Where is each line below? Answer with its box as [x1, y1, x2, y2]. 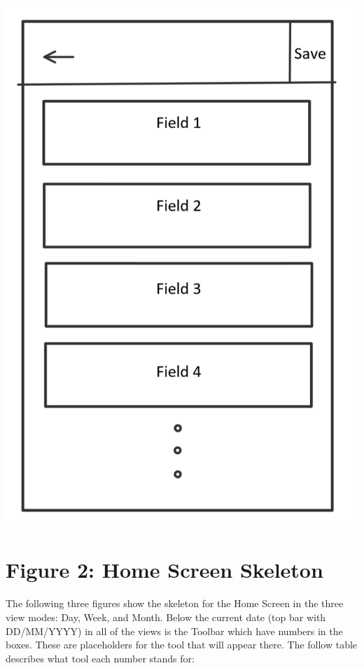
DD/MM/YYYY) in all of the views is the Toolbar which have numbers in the [6, 623, 343, 638]
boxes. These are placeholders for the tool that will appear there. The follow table [6, 637, 358, 652]
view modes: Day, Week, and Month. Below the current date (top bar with [6, 609, 326, 624]
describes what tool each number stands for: [6, 651, 195, 665]
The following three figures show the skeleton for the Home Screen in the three [6, 596, 344, 611]
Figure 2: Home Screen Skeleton [6, 555, 323, 584]
